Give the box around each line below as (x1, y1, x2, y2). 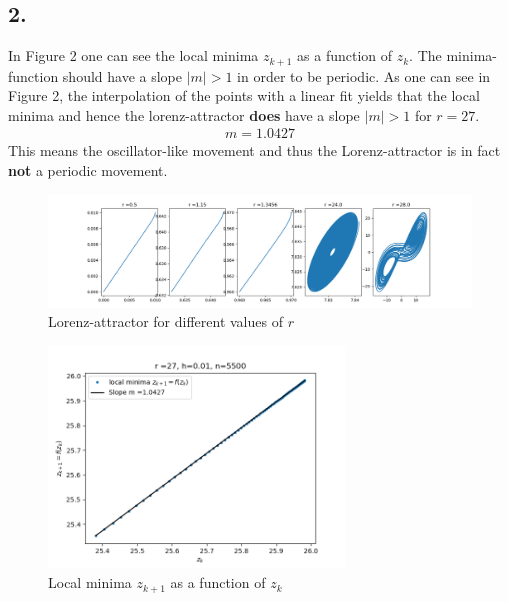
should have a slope (62, 65, 183, 86)
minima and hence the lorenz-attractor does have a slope (8, 104, 360, 125)
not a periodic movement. (8, 160, 168, 181)
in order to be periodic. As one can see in (237, 65, 491, 86)
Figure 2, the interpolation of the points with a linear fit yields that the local (8, 85, 480, 106)
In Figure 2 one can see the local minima (8, 45, 259, 66)
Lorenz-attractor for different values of (48, 311, 283, 332)
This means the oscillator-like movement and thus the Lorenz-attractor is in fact (8, 140, 501, 161)
